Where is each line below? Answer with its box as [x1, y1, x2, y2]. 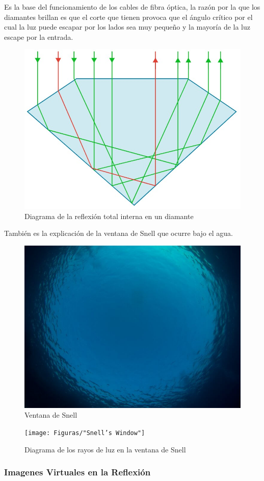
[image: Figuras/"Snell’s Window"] [24, 429, 145, 437]
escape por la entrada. [4, 31, 73, 42]
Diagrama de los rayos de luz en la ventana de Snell [24, 444, 186, 454]
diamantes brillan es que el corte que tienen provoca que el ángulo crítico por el [4, 11, 253, 22]
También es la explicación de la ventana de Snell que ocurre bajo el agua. [4, 228, 233, 238]
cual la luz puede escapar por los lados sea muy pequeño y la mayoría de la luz [4, 21, 250, 32]
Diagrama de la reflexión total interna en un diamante [24, 210, 194, 221]
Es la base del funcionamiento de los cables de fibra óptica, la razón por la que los [4, 2, 260, 12]
